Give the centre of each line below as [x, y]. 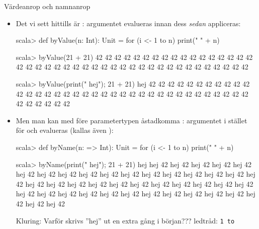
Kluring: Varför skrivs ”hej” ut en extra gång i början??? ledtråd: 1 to [125, 220]
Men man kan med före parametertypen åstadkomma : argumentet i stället [132, 120]
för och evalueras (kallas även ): [65, 130]
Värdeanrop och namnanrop [47, 6]
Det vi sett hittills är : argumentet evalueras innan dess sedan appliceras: [128, 23]
